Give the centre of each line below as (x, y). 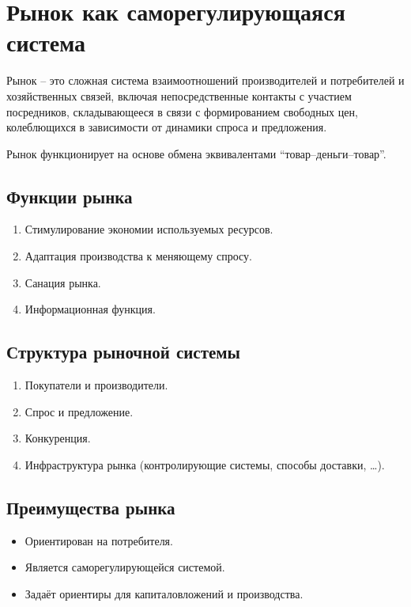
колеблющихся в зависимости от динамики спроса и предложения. (167, 127)
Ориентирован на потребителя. (99, 540)
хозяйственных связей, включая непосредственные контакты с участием (179, 95)
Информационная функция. (90, 309)
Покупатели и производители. (96, 385)
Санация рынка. (63, 282)
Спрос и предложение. (79, 411)
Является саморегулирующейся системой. (125, 567)
